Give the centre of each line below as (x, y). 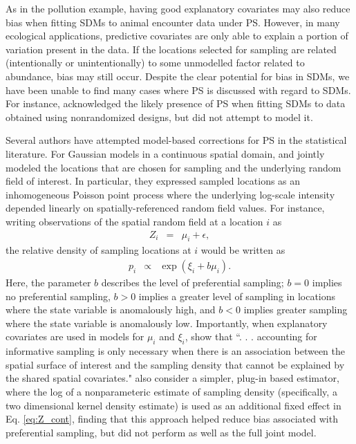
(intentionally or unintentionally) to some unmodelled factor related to (155, 63)
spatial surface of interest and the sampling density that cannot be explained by (175, 364)
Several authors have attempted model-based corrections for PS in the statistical (176, 140)
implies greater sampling (296, 309)
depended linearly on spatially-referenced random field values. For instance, (165, 208)
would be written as (243, 250)
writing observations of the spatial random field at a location (134, 221)
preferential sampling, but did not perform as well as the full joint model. (161, 432)
